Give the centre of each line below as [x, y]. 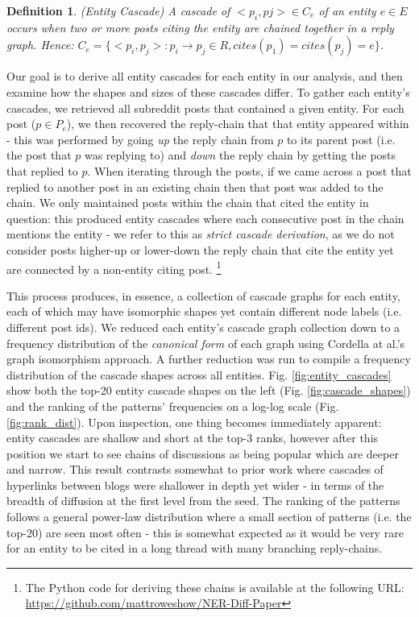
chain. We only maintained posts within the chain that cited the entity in [188, 203]
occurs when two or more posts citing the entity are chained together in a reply [200, 27]
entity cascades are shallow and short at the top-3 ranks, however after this [193, 438]
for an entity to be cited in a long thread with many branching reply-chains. [195, 548]
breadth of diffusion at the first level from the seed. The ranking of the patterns [203, 501]
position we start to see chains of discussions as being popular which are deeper [203, 453]
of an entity [347, 10]
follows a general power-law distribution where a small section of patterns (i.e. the [209, 517]
